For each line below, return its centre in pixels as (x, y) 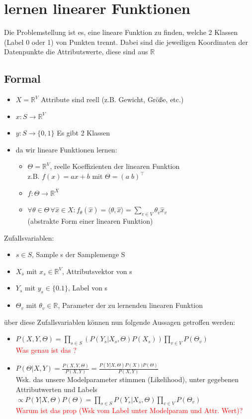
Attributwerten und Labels (56, 389)
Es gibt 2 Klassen (84, 133)
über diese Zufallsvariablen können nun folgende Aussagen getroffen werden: (120, 322)
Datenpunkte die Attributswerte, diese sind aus (76, 52)
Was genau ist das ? (46, 350)
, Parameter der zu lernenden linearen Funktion (130, 305)
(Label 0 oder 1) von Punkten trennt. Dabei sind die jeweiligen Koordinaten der (126, 42)
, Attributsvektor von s (97, 271)
